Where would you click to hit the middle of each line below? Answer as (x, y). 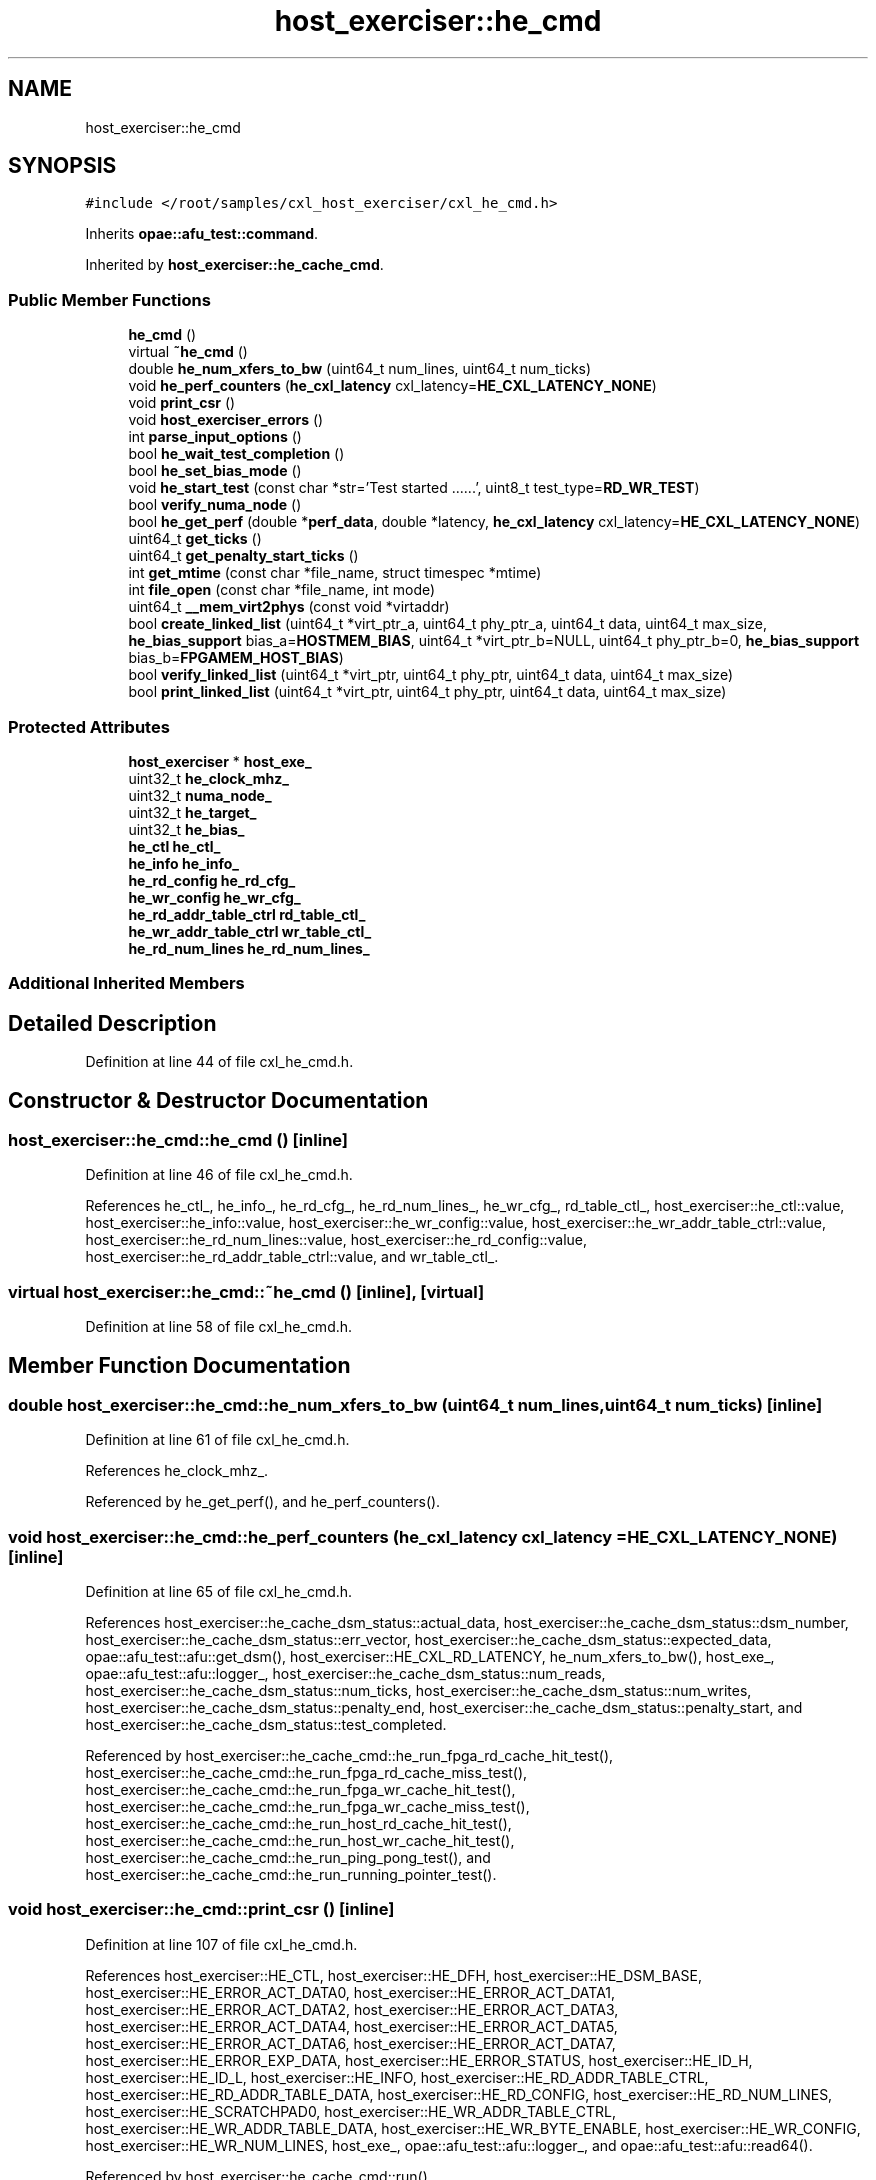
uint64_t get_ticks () (195, 539)
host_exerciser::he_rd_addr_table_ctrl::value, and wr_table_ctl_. (292, 1257)
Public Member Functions (109, 299)
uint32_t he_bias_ (186, 829)
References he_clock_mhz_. (177, 1471)
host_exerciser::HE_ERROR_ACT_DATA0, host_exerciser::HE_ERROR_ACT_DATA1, (350, 1992)
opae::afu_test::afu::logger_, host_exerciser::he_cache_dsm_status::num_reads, (345, 1674)
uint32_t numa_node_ (200, 795)
